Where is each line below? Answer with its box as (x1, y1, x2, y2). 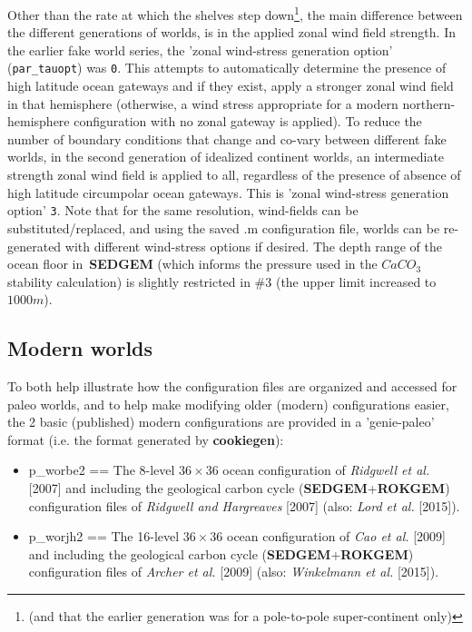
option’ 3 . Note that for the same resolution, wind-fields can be (7, 201, 359, 220)
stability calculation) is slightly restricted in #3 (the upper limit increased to (7, 272, 437, 291)
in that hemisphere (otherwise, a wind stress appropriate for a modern (7, 94, 398, 113)
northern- (402, 94, 456, 113)
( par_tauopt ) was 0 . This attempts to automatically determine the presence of (7, 58, 447, 77)
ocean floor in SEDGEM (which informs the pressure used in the (7, 254, 378, 273)
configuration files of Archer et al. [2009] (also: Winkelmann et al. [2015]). (28, 562, 439, 581)
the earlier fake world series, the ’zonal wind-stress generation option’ (7, 40, 393, 59)
